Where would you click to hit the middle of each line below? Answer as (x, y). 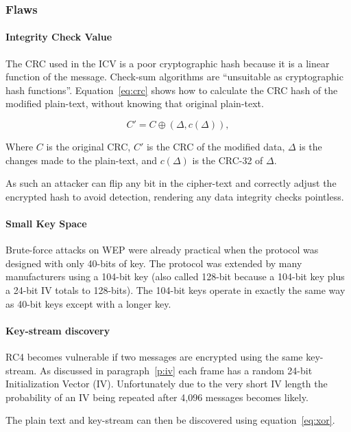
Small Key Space (46, 223)
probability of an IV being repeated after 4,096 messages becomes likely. (157, 397)
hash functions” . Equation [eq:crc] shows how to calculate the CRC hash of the (172, 90)
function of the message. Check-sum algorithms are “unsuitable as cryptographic (174, 77)
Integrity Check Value (59, 37)
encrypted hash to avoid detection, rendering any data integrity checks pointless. (175, 196)
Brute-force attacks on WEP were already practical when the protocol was (162, 250)
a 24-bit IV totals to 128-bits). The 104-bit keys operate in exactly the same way (175, 289)
